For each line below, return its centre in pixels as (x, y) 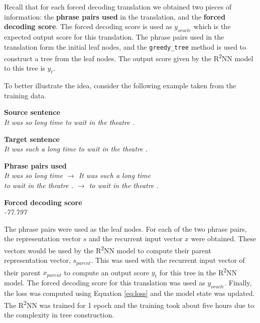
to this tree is (25, 68)
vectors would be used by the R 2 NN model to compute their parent (108, 250)
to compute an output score (107, 272)
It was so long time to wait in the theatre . (69, 122)
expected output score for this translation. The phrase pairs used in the (114, 36)
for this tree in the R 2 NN (198, 271)
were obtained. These (224, 238)
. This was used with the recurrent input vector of (168, 260)
